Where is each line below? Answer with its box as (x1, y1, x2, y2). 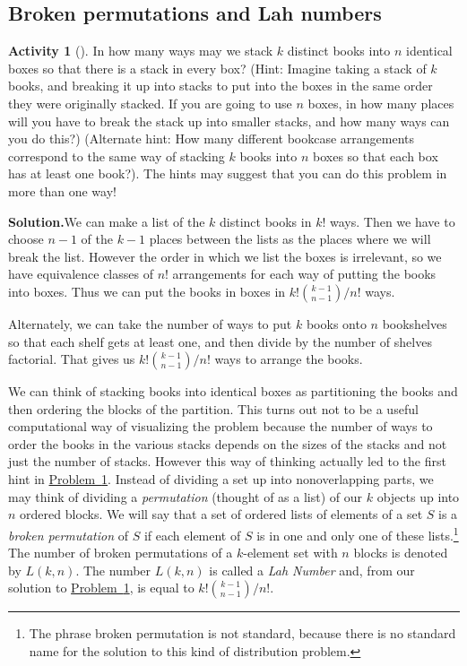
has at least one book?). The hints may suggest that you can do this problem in (8, 164, 447, 183)
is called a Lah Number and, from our (209, 560, 415, 579)
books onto (306, 314, 367, 333)
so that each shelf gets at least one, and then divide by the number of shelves (8, 332, 432, 350)
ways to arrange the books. (214, 350, 363, 368)
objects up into (376, 487, 460, 506)
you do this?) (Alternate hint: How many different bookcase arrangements (8, 129, 415, 148)
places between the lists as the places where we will (149, 229, 431, 248)
